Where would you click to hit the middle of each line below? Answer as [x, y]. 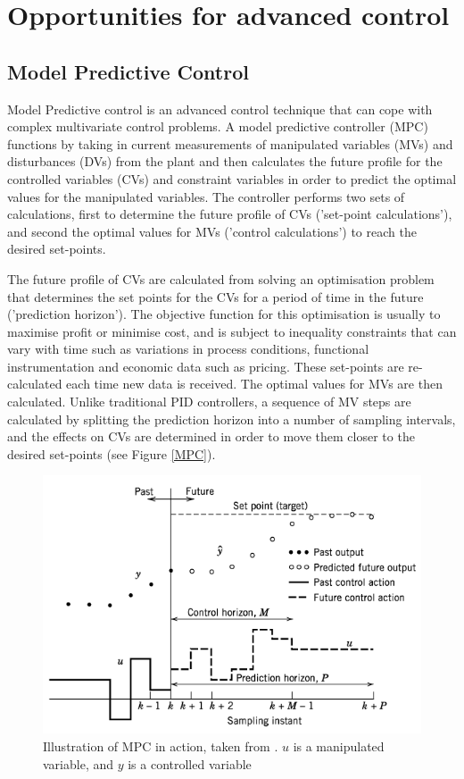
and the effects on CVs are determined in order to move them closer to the [211, 436]
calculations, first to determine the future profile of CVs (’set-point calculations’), [230, 214]
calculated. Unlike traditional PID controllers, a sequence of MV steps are [209, 402]
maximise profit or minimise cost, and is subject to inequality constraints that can [232, 331]
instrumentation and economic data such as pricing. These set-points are [206, 366]
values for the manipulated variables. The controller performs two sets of [206, 196]
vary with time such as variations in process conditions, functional [188, 349]
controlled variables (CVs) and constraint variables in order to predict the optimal [232, 178]
